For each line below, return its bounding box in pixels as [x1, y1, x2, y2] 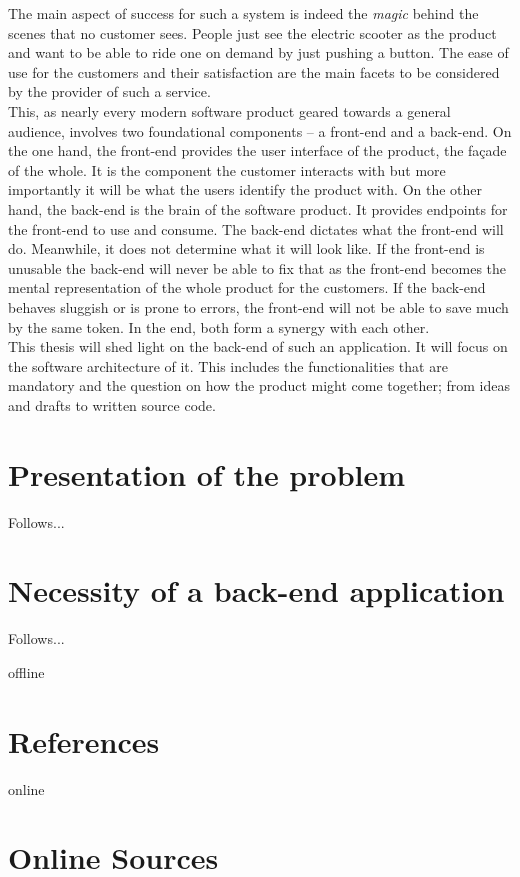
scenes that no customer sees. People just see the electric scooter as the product [8, 22, 497, 43]
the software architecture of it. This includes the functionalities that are [8, 355, 448, 376]
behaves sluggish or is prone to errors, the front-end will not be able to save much [8, 296, 509, 317]
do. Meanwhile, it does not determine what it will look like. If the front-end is [8, 238, 485, 259]
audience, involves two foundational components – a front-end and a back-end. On [8, 120, 512, 141]
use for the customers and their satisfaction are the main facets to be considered [8, 61, 500, 82]
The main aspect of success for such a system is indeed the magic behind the [8, 3, 479, 23]
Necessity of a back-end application [8, 570, 505, 611]
